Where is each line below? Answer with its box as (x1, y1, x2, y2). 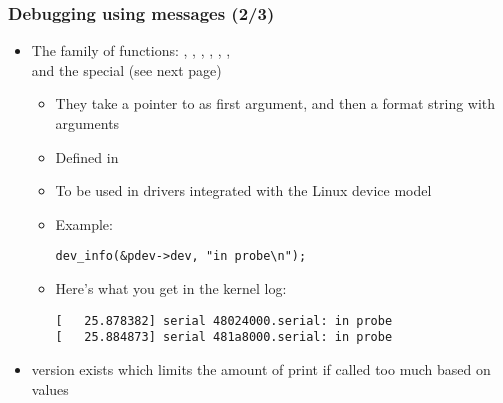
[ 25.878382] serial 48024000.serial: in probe (55, 313, 393, 328)
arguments (55, 113, 120, 133)
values (31, 378, 69, 399)
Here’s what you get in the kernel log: (55, 278, 287, 299)
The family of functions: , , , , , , (31, 40, 231, 61)
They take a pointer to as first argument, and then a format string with (55, 93, 496, 114)
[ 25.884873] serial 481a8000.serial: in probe (55, 330, 393, 345)
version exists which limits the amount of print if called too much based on (31, 358, 491, 379)
